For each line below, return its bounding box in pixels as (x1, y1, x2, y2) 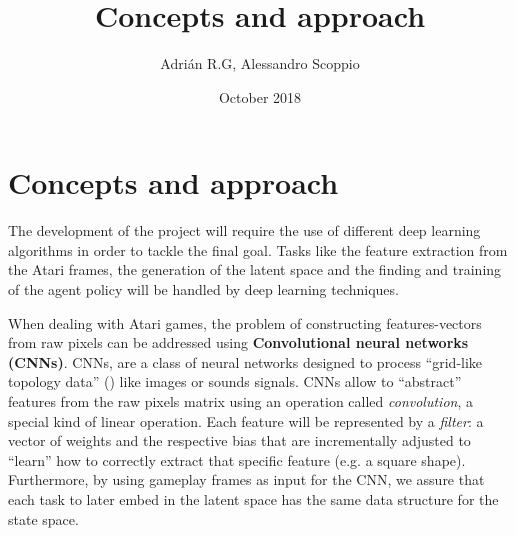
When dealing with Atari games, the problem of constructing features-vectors (8, 312, 482, 333)
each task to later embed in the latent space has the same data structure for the (8, 488, 499, 509)
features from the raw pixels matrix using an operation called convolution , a (8, 391, 473, 411)
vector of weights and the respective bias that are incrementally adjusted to (8, 430, 471, 451)
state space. (8, 508, 79, 529)
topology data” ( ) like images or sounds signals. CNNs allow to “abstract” (8, 371, 462, 392)
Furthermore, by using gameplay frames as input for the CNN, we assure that (8, 469, 485, 490)
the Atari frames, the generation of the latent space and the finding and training (8, 259, 502, 280)
